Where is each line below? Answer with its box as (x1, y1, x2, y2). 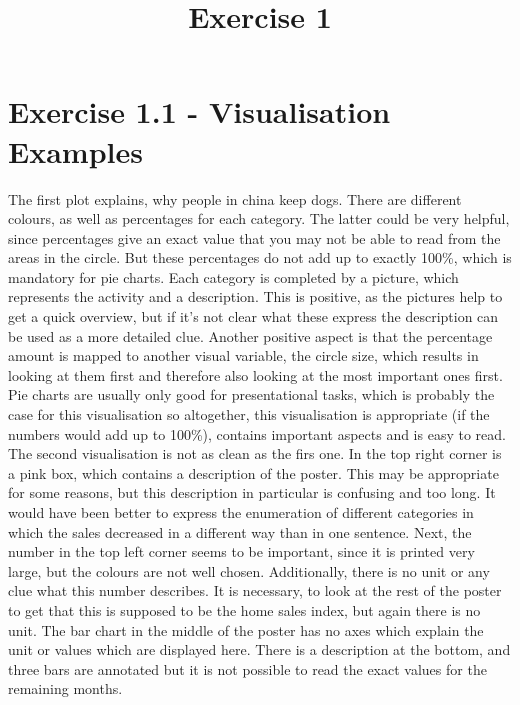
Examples (8, 130, 143, 171)
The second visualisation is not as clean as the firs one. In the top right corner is (8, 443, 502, 464)
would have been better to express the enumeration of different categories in (8, 502, 474, 522)
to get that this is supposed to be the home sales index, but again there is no (8, 599, 481, 620)
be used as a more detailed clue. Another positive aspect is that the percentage (8, 325, 493, 346)
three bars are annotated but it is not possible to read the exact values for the (8, 658, 487, 679)
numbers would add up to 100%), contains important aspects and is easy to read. (8, 423, 506, 444)
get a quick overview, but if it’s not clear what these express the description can (8, 306, 499, 327)
